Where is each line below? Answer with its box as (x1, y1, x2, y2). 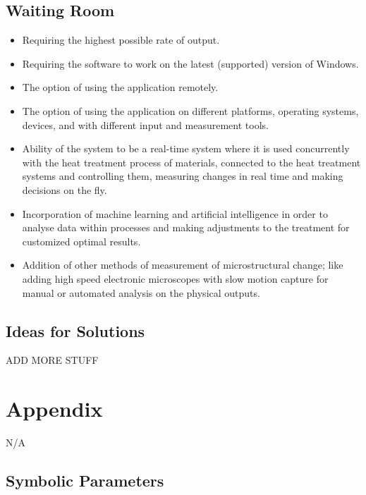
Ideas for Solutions (6, 319, 145, 341)
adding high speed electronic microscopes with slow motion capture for (22, 271, 329, 286)
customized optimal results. (22, 233, 141, 248)
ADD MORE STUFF (6, 353, 99, 367)
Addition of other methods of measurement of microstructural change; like (22, 257, 343, 272)
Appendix (6, 394, 103, 423)
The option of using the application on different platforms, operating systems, (22, 103, 359, 118)
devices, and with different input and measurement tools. (22, 117, 269, 132)
